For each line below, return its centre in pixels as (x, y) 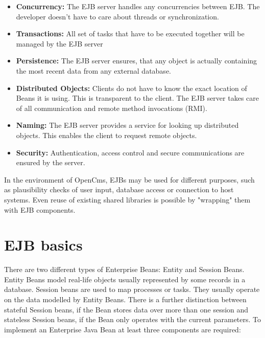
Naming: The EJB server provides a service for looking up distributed (127, 125)
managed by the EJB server (59, 43)
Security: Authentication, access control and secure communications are (130, 152)
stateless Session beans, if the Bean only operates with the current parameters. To (133, 319)
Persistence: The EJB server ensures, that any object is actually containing (137, 61)
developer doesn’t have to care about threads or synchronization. (117, 16)
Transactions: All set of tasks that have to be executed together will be (130, 33)
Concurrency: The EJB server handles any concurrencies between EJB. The (138, 6)
